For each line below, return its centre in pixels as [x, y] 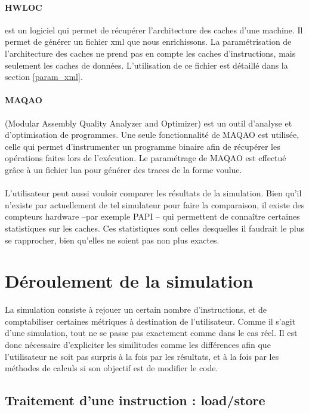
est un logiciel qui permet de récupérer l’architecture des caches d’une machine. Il [154, 30]
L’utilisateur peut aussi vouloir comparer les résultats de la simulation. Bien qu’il [153, 193]
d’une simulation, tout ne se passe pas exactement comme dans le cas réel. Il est [151, 333]
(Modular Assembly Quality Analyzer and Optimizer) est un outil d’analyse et [149, 123]
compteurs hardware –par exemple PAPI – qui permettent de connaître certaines [152, 216]
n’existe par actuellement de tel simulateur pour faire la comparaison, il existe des [155, 204]
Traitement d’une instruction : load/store [135, 400]
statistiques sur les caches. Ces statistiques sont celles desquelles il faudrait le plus [155, 228]
